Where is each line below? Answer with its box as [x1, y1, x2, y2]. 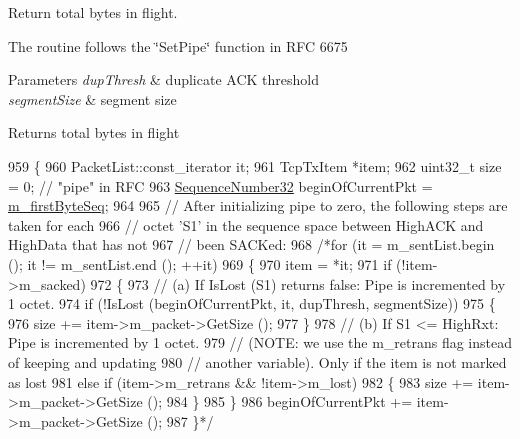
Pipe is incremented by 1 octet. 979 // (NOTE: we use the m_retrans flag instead [8, 332, 512, 353]
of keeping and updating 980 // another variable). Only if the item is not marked [8, 351, 507, 372]
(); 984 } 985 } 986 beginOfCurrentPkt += [147, 391, 413, 412]
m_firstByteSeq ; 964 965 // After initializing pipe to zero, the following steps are [8, 195, 508, 216]
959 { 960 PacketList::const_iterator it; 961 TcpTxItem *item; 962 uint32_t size [8, 155, 502, 176]
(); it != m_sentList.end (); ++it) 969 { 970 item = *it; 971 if [8, 253, 392, 274]
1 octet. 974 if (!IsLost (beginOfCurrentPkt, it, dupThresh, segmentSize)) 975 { [8, 293, 496, 314]
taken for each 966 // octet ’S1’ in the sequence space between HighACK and [8, 214, 484, 235]
